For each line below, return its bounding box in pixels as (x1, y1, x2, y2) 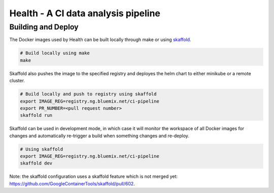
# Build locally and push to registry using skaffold (20, 91, 157, 97)
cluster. (9, 78, 25, 84)
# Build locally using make (20, 50, 90, 56)
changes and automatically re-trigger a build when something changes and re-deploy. (9, 133, 190, 139)
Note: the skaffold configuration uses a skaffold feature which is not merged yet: (9, 173, 178, 180)
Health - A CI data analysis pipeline (9, 8, 161, 19)
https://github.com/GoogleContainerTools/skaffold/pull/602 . (9, 180, 135, 186)
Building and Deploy (9, 22, 79, 31)
